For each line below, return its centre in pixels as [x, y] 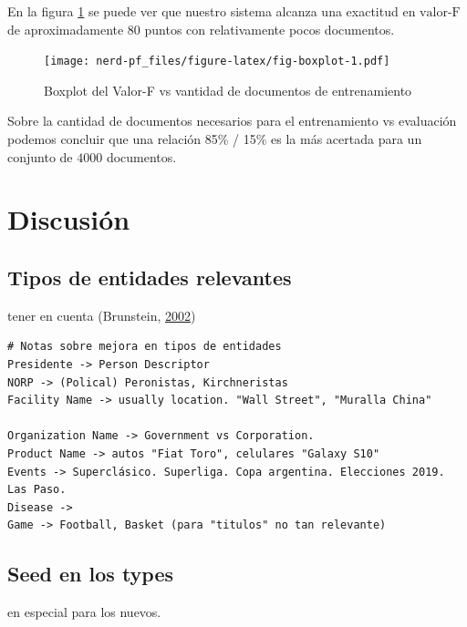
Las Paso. [37, 490]
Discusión [69, 219]
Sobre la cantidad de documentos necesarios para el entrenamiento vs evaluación [232, 121]
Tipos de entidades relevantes [150, 277]
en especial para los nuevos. [84, 612]
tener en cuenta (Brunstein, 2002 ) [102, 315]
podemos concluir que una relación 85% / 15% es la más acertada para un [215, 139]
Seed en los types [91, 574]
